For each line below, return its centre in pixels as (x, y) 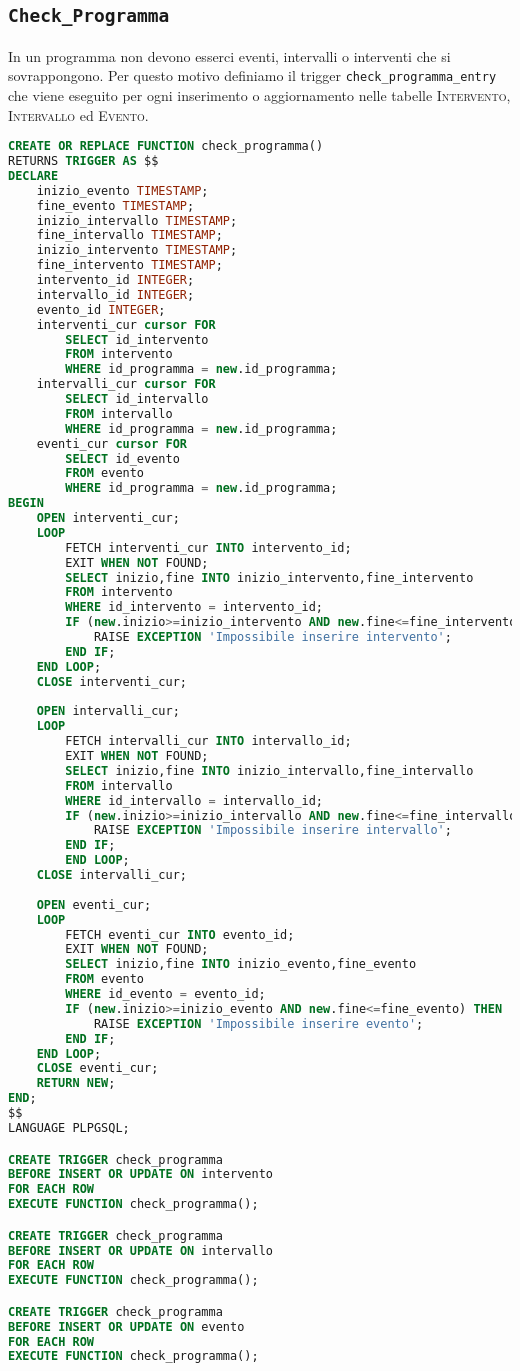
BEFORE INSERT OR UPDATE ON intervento (140, 1174)
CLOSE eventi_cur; (97, 1068)
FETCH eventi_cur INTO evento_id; (180, 934)
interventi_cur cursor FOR (126, 324)
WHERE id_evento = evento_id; (165, 994)
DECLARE (33, 175)
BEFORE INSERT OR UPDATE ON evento (126, 1326)
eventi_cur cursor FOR (111, 443)
